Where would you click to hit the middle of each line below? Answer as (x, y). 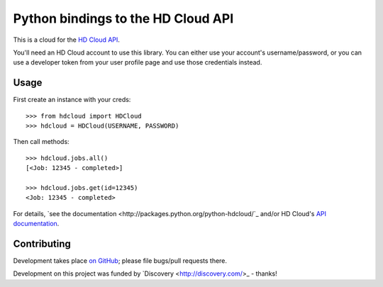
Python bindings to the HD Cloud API (123, 18)
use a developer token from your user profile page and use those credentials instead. (138, 62)
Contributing (42, 243)
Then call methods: (41, 142)
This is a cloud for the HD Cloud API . (67, 40)
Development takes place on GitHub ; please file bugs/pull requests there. (120, 261)
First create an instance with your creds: (72, 100)
